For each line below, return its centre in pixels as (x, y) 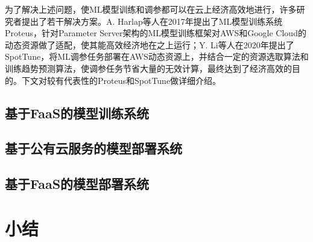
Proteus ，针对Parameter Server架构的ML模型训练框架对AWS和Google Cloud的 (156, 33)
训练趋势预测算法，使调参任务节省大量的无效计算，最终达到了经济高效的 (148, 68)
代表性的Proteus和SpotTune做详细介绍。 (142, 80)
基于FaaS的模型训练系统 (77, 113)
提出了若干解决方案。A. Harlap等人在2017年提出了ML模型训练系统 (152, 21)
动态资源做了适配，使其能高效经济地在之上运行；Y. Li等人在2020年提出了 (150, 44)
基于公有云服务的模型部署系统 (93, 148)
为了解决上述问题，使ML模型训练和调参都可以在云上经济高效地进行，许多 (151, 9)
